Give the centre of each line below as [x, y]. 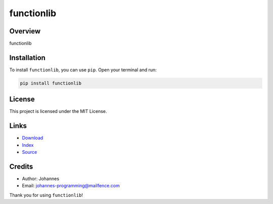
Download [33, 138]
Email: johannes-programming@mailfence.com [71, 186]
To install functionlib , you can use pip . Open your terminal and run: [83, 70]
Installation [27, 57]
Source [30, 152]
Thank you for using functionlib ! [46, 195]
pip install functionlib [51, 83]
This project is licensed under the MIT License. [58, 111]
